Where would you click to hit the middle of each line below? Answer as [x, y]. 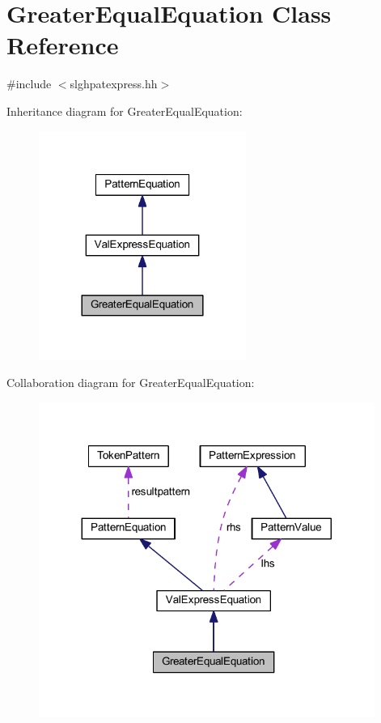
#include [29, 84]
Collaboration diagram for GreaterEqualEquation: [131, 382]
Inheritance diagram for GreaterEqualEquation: [125, 111]
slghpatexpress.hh [114, 84]
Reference [63, 45]
